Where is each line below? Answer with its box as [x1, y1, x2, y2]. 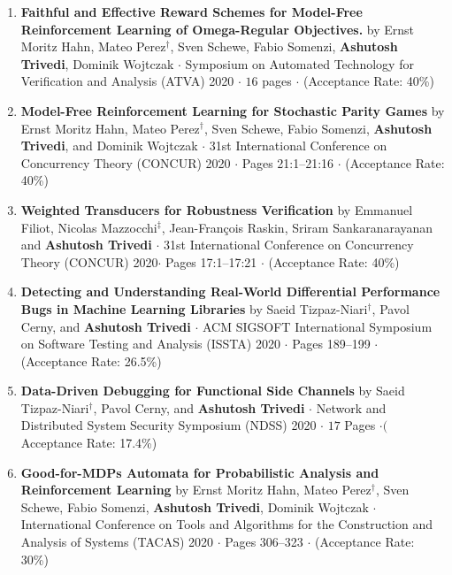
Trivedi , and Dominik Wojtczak [20, 136, 198, 155]
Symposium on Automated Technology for [185, 54, 414, 73]
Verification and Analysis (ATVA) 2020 [20, 72, 234, 90]
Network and [316, 398, 387, 417]
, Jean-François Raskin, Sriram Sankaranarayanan [161, 218, 433, 236]
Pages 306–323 [225, 533, 303, 551]
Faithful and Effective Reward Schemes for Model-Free [20, 3, 363, 20]
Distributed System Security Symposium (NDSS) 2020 [20, 416, 317, 434]
